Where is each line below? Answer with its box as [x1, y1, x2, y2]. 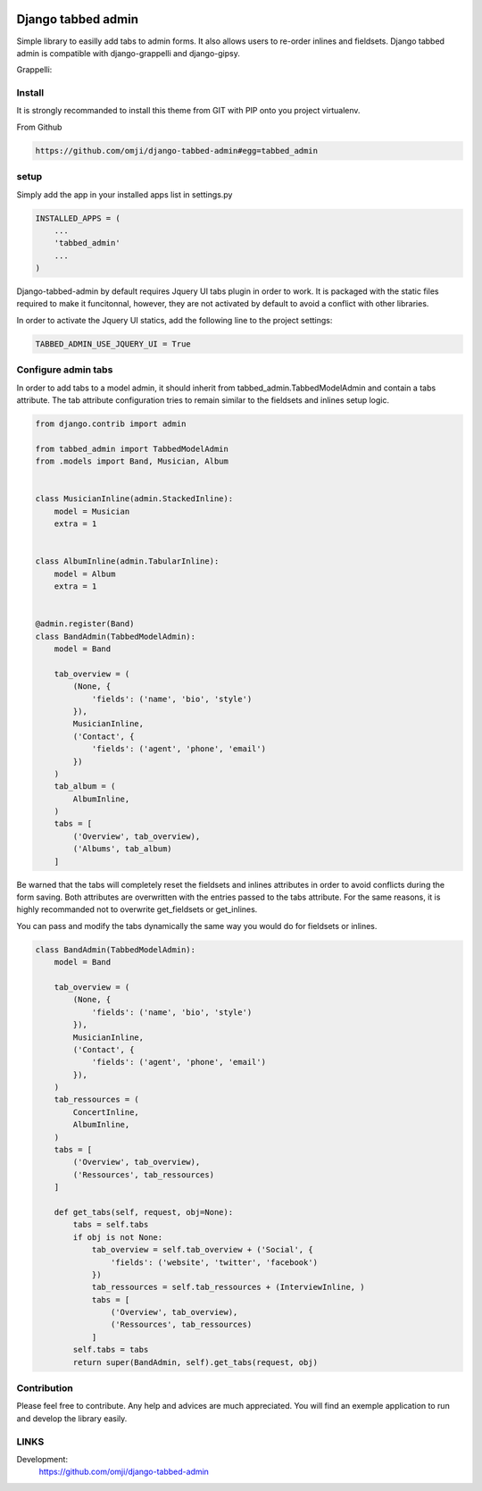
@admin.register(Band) [35, 619, 135, 629]
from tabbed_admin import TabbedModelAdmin [35, 443, 229, 454]
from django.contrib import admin [35, 418, 187, 429]
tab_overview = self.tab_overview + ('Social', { [91, 1244, 313, 1255]
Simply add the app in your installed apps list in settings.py [16, 188, 233, 200]
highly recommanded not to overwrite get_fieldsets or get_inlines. [16, 904, 258, 915]
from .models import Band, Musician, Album [35, 457, 229, 466]
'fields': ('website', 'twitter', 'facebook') [110, 1257, 319, 1268]
